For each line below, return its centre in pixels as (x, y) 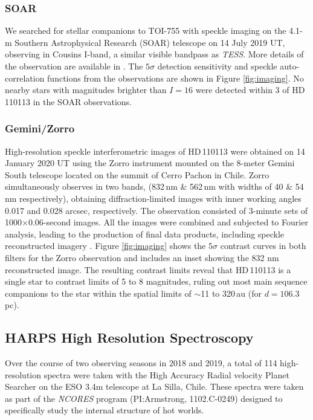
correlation (25, 78)
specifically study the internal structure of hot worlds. (105, 410)
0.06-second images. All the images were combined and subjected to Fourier (168, 222)
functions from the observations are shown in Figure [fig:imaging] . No (176, 78)
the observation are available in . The (74, 66)
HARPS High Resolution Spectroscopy (129, 338)
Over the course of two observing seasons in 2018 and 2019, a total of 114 (141, 363)
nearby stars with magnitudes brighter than (86, 90)
